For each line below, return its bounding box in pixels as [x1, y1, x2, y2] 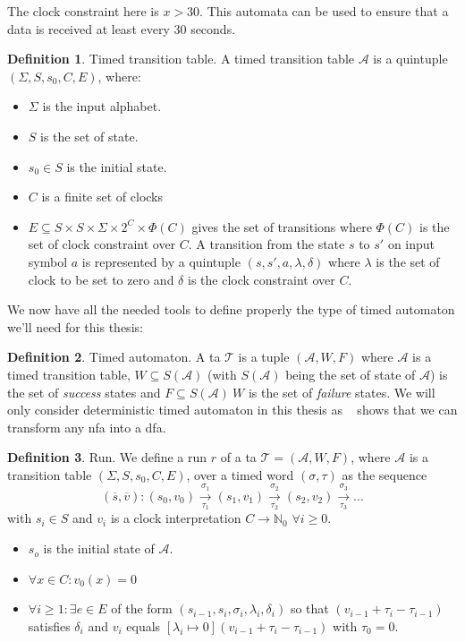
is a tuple [238, 347, 290, 366]
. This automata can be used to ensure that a [199, 2, 449, 20]
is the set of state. [40, 126, 139, 145]
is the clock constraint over [187, 270, 335, 288]
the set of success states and [7, 382, 161, 401]
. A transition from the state [188, 235, 345, 253]
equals [126, 616, 161, 635]
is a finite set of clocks [41, 187, 164, 206]
